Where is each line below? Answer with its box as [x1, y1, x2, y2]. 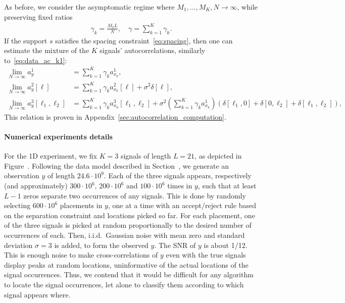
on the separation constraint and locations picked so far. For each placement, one [4, 210, 255, 220]
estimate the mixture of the [4, 45, 89, 56]
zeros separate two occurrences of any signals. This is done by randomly [23, 190, 246, 200]
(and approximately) [4, 180, 68, 190]
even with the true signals [166, 249, 246, 260]
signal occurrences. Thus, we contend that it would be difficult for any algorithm [4, 269, 254, 280]
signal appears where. [4, 289, 71, 299]
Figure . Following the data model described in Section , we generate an [4, 160, 229, 171]
